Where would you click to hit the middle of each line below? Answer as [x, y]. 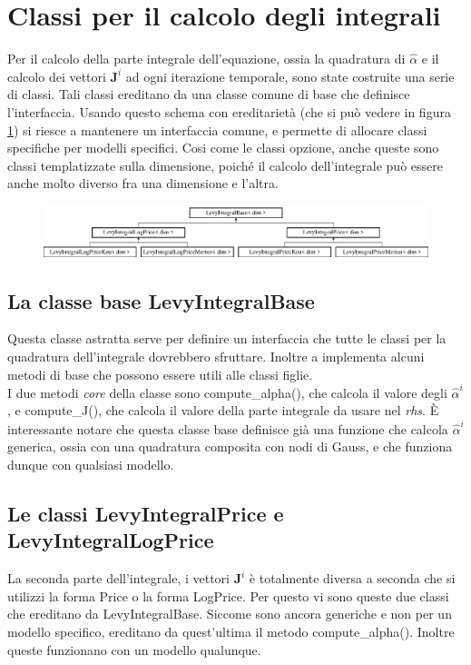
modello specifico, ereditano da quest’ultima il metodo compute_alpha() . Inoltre [231, 631]
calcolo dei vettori [57, 76]
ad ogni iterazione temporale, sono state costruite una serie [290, 76]
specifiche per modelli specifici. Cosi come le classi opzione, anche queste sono [223, 148]
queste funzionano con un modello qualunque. [134, 649]
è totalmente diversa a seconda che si [352, 578]
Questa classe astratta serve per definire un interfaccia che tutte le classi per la [227, 338]
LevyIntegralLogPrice [111, 540]
